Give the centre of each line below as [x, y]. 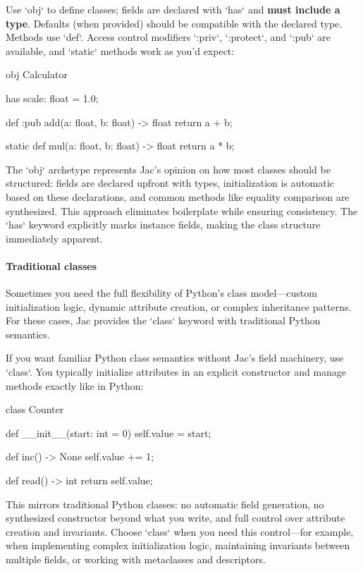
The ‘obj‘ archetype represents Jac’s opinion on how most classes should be [168, 169]
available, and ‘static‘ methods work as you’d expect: [120, 50]
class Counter [35, 409]
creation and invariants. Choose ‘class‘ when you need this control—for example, [180, 531]
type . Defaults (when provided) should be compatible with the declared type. [174, 23]
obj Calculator [37, 74]
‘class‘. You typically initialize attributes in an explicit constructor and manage [176, 372]
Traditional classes [51, 265]
